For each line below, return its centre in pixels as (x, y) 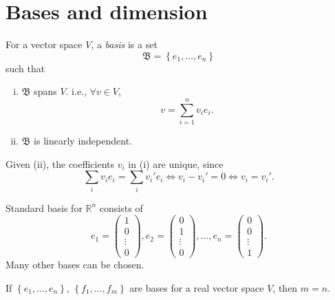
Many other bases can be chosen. (75, 265)
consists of (121, 207)
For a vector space (44, 44)
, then (285, 287)
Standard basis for (44, 207)
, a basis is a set (124, 44)
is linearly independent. (83, 141)
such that (25, 68)
